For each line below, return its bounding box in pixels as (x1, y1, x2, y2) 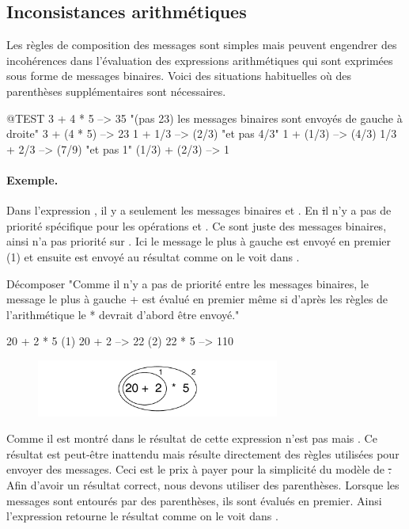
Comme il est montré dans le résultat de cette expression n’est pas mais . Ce (6, 430, 377, 447)
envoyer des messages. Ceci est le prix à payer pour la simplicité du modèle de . (6, 461, 392, 478)
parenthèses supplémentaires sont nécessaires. (6, 82, 226, 99)
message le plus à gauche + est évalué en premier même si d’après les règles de (6, 291, 388, 307)
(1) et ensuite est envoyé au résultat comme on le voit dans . (6, 248, 300, 264)
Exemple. (6, 171, 59, 188)
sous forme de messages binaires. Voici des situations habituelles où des (6, 67, 352, 84)
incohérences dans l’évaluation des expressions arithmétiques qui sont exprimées (6, 51, 393, 68)
